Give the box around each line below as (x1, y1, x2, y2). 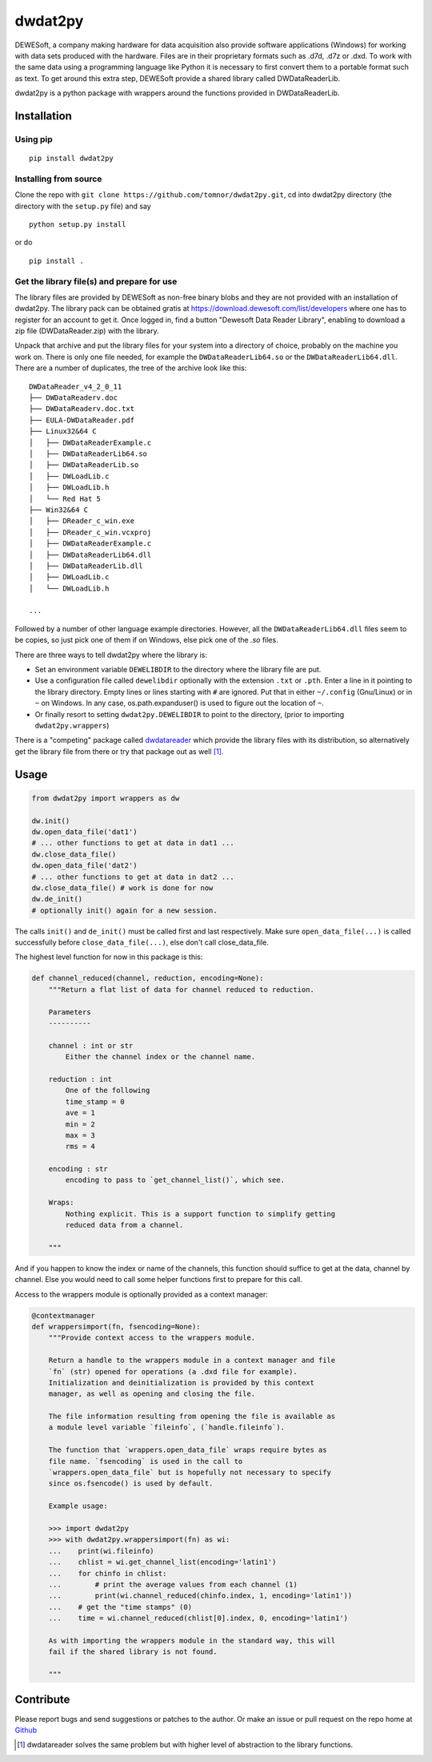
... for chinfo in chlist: (48, 1569, 167, 1578)
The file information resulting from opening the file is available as (48, 1412, 336, 1421)
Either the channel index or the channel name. (65, 1052, 256, 1062)
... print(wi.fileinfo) (48, 1546, 155, 1555)
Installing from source (14, 173, 102, 184)
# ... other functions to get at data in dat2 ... (31, 872, 235, 881)
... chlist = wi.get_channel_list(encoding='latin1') (48, 1558, 277, 1566)
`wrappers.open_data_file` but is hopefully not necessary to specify (48, 1468, 332, 1478)
